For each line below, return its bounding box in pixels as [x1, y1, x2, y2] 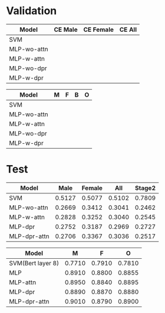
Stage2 [134, 184, 156, 192]
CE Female [83, 25, 114, 34]
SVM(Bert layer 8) [9, 259, 60, 267]
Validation [6, 4, 57, 18]
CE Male [54, 25, 78, 34]
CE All [119, 25, 137, 34]
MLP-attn [9, 278, 37, 286]
